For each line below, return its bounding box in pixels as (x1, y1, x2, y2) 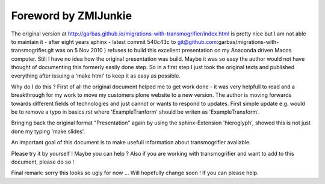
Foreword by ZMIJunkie (11, 9, 132, 22)
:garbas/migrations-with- (217, 38, 279, 45)
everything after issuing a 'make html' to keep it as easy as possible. (11, 72, 181, 79)
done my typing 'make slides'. (11, 127, 85, 135)
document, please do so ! (11, 158, 75, 165)
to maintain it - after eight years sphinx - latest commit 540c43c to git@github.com (11, 38, 217, 45)
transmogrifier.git (11, 47, 54, 54)
